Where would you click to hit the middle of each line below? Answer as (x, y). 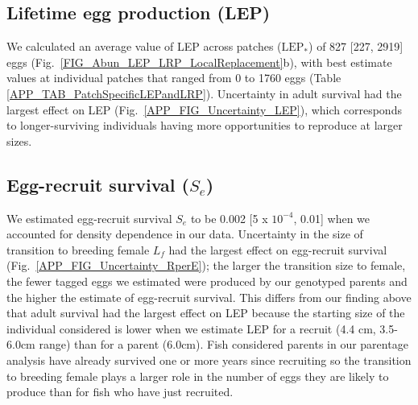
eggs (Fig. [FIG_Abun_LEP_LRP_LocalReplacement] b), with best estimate (199, 62)
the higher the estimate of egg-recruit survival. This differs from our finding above (209, 297)
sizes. (19, 141)
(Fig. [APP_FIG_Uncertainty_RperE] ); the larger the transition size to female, (206, 265)
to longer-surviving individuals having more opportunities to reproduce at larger (205, 125)
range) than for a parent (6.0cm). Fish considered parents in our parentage (223, 344)
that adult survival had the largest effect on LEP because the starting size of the (206, 313)
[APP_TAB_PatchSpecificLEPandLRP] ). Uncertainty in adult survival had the (204, 93)
